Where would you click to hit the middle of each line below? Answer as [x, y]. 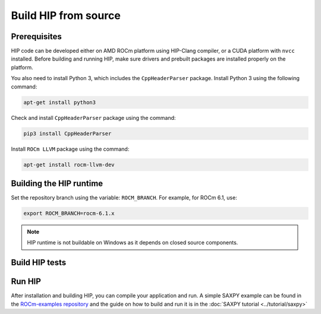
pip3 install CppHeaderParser [67, 133]
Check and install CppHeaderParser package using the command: [93, 118]
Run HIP [26, 282]
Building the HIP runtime [57, 183]
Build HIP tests [39, 263]
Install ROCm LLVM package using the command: [70, 149]
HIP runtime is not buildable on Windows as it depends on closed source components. [133, 243]
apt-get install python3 [60, 102]
